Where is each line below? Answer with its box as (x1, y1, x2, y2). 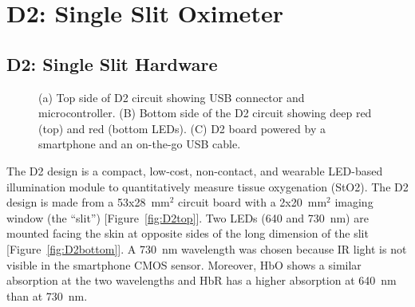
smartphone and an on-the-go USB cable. (38, 136, 241, 152)
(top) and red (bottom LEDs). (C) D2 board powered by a (38, 120, 326, 136)
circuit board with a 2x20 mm (178, 194, 327, 211)
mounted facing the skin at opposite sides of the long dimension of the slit (6, 225, 369, 242)
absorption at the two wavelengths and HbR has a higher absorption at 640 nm (6, 272, 397, 289)
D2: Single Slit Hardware (6, 51, 218, 76)
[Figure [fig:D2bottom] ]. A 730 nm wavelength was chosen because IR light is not (6, 240, 407, 257)
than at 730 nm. (6, 287, 88, 304)
